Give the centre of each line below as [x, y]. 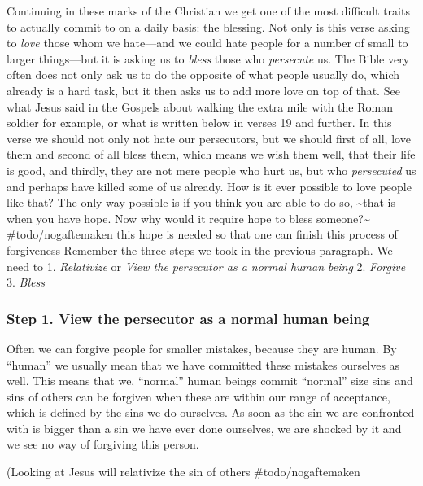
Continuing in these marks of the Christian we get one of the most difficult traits [208, 11]
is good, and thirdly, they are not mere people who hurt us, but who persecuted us [211, 170]
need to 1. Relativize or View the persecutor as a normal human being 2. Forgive [206, 266]
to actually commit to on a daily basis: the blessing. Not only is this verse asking [208, 26]
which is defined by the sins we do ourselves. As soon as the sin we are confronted [211, 412]
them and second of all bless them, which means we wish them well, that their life [211, 154]
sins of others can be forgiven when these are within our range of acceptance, [198, 396]
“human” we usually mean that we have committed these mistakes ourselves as [203, 364]
